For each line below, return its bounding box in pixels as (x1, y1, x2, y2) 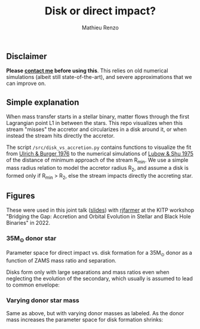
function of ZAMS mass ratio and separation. (6, 257, 116, 264)
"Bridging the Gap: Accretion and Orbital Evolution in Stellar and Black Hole (6, 213, 191, 220)
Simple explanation (6, 97, 79, 107)
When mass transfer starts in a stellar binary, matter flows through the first (6, 113, 190, 120)
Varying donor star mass (6, 296, 79, 304)
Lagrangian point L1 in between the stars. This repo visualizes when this (6, 120, 183, 127)
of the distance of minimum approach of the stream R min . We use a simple (6, 157, 189, 165)
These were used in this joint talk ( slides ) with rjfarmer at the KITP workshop (6, 206, 195, 214)
